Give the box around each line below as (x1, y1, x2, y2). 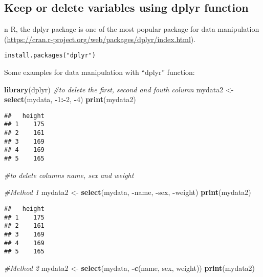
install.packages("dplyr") (4, 52, 96, 60)
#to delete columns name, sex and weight (4, 169, 134, 180)
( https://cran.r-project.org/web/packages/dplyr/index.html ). (4, 33, 196, 44)
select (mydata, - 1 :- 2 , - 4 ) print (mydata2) (4, 94, 136, 105)
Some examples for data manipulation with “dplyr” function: (4, 67, 195, 77)
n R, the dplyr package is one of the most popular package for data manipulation (4, 24, 259, 34)
